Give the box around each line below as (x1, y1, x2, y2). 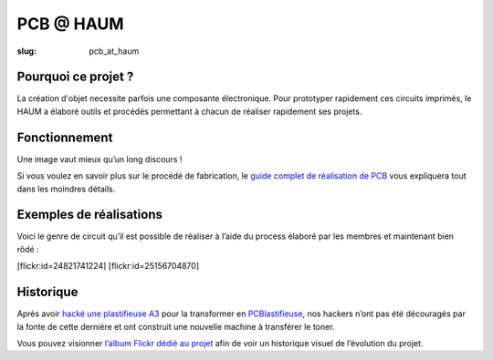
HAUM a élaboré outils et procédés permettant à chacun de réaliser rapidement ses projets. (16, 106, 362, 117)
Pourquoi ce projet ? (16, 69, 134, 85)
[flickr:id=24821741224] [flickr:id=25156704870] (16, 261, 200, 272)
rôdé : (16, 243, 40, 254)
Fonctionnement (16, 129, 113, 145)
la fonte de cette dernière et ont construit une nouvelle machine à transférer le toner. (16, 321, 335, 332)
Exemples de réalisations (16, 207, 163, 222)
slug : (16, 46, 37, 57)
